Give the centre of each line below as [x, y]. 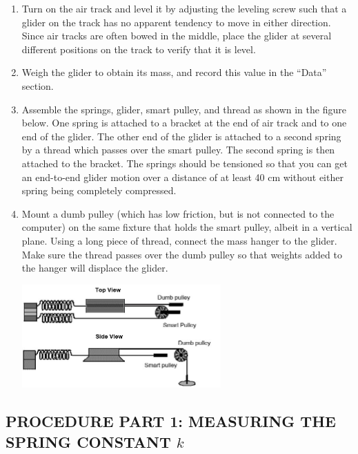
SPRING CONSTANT [88, 441]
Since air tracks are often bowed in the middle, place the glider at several [177, 36]
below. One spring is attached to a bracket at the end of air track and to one [184, 123]
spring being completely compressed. [99, 190]
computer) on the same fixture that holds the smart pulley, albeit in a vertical [187, 227]
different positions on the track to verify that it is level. [139, 49]
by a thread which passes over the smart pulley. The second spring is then [178, 150]
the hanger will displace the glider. [95, 268]
